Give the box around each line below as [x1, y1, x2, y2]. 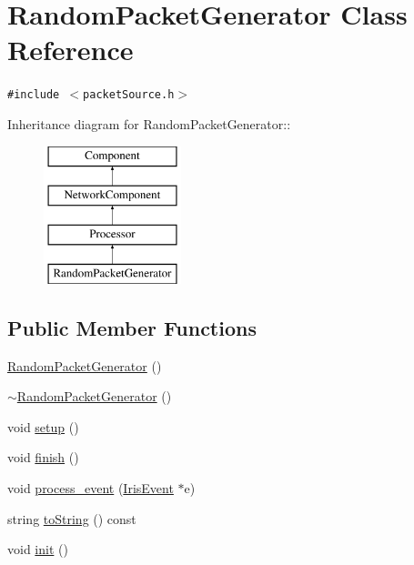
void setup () [7, 417, 79, 436]
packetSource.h [83, 88, 175, 102]
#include [7, 88, 60, 102]
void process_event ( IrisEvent [7, 478, 174, 497]
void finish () [7, 448, 79, 467]
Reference [7, 31, 134, 68]
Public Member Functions [7, 313, 257, 341]
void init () [7, 540, 68, 559]
